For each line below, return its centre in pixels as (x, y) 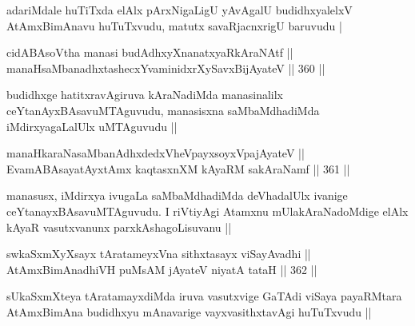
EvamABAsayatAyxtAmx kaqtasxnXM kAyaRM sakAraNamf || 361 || (178, 168)
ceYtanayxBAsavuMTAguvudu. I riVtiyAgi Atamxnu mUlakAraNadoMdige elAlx (207, 211)
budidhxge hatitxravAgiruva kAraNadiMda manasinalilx (145, 95)
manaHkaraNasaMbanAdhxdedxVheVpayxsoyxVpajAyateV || (156, 153)
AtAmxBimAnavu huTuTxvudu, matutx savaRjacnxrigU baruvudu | (174, 25)
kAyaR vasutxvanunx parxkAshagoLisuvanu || (119, 227)
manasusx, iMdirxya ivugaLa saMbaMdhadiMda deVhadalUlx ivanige (177, 195)
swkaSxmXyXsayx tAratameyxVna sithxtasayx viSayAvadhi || (159, 254)
